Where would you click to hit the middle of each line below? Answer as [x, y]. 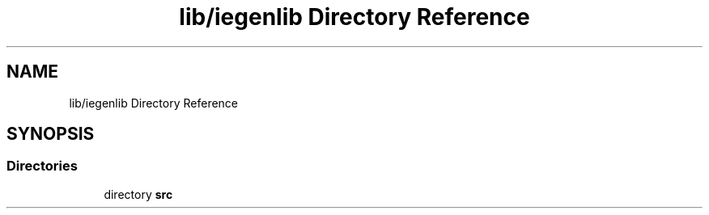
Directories [42, 166]
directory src [138, 194]
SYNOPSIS [51, 134]
